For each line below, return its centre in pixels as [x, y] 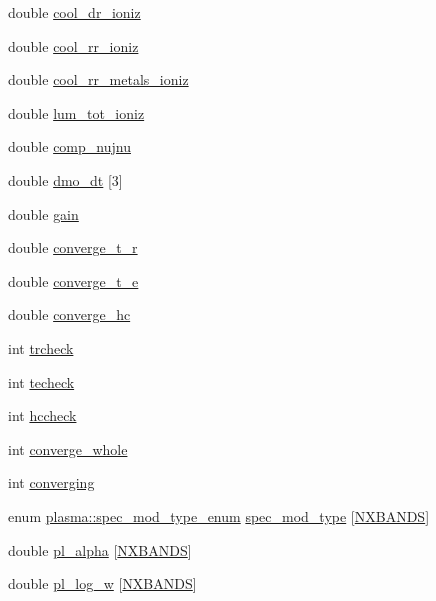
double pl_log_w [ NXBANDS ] [102, 583]
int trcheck [41, 347]
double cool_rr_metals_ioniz [98, 79]
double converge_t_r [73, 247]
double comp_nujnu [69, 146]
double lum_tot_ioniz [76, 112]
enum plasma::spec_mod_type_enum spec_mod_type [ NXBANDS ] [219, 515]
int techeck [41, 381]
